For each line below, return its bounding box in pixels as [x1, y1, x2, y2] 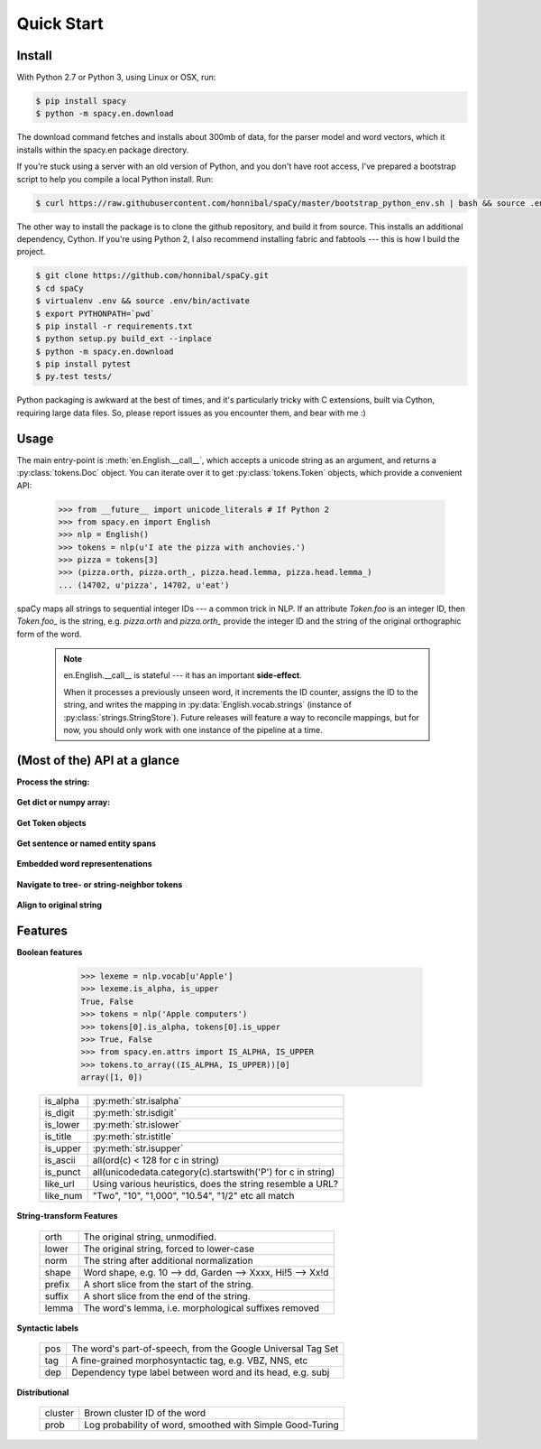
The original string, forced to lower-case [83, 1242, 255, 1255]
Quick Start [16, 14, 104, 33]
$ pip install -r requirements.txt [35, 320, 193, 331]
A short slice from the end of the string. [83, 1289, 252, 1302]
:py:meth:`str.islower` [92, 1119, 182, 1131]
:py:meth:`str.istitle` [92, 1130, 175, 1143]
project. [16, 246, 46, 257]
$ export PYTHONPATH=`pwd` [35, 308, 155, 319]
